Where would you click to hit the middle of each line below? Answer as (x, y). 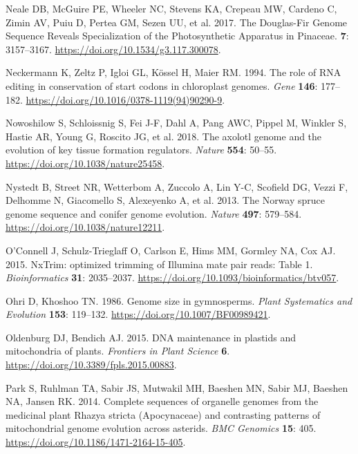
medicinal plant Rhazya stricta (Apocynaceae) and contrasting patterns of (163, 414)
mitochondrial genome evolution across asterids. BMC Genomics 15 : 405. (161, 428)
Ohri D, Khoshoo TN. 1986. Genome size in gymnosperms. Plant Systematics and (179, 300)
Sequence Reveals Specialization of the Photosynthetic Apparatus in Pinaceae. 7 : (177, 36)
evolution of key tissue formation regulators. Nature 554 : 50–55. (141, 150)
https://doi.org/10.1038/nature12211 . (85, 227)
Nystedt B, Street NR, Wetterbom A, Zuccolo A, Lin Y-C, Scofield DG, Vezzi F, (177, 186)
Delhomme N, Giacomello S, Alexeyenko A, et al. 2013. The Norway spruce (165, 200)
